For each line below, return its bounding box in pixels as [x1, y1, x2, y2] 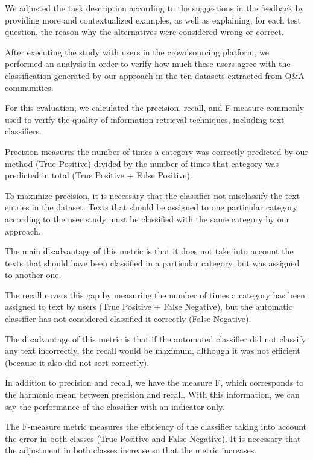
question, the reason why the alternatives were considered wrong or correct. [5, 25, 284, 38]
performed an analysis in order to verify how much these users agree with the [5, 57, 291, 70]
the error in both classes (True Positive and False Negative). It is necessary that [5, 432, 301, 444]
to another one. [5, 268, 62, 281]
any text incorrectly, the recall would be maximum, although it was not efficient [5, 344, 300, 357]
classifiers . [5, 125, 42, 137]
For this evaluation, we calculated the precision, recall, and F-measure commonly [5, 101, 305, 114]
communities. [5, 81, 54, 93]
